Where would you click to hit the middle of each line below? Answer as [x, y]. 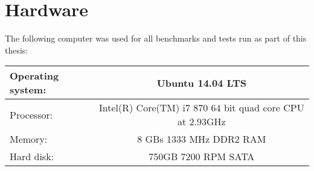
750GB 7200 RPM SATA [202, 157]
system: [28, 90]
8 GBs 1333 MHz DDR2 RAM [202, 139]
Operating [34, 76]
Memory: [29, 139]
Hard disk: [32, 157]
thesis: [17, 50]
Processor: [31, 114]
